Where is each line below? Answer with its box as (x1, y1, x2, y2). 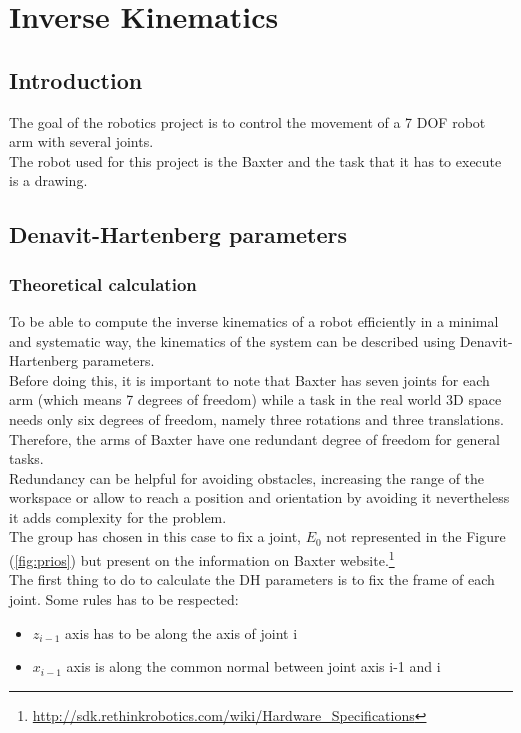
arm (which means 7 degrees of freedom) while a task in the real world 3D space (9, 389, 502, 410)
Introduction (9, 64, 143, 95)
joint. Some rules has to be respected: (9, 588, 239, 609)
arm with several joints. (9, 131, 154, 152)
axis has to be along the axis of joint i (65, 622, 298, 643)
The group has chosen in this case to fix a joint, (9, 526, 301, 547)
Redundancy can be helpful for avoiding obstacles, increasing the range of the (9, 467, 485, 488)
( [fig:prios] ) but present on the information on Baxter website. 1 (9, 547, 395, 570)
